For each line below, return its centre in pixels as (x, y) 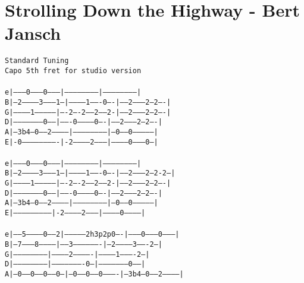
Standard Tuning (37, 61)
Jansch (33, 33)
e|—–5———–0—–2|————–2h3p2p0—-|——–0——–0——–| (92, 235)
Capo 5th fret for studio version (73, 70)
